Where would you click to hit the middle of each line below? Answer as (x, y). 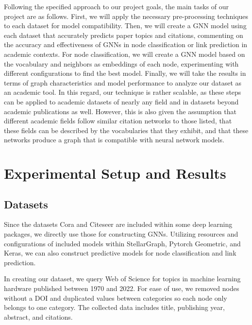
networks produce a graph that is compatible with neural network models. (114, 140)
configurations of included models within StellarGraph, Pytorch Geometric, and (122, 243)
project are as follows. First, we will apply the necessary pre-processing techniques (126, 16)
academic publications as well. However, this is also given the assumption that (120, 111)
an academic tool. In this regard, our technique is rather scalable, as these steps (123, 92)
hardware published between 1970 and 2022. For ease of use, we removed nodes (122, 288)
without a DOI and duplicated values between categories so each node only (116, 298)
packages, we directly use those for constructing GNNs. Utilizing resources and (121, 234)
